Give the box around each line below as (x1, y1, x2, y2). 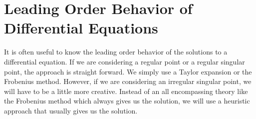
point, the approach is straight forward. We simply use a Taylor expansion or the (4, 66, 252, 76)
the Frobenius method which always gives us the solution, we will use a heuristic (4, 95, 250, 106)
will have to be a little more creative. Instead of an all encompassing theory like (4, 85, 248, 96)
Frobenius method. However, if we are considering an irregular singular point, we (4, 76, 252, 86)
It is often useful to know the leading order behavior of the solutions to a (4, 46, 228, 57)
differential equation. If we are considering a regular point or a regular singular (4, 56, 245, 66)
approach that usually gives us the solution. (4, 105, 138, 115)
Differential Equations (4, 17, 158, 38)
